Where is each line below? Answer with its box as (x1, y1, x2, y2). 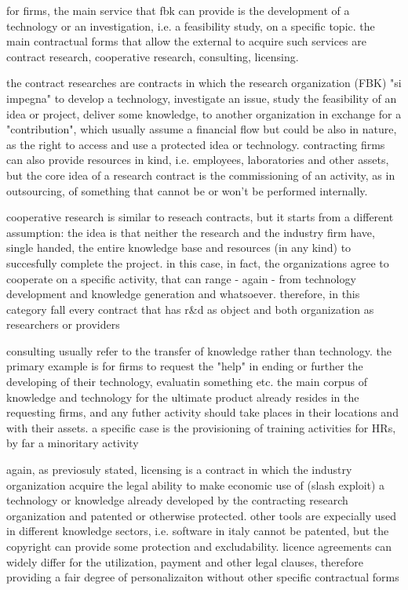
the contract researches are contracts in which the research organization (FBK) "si (6, 75, 402, 91)
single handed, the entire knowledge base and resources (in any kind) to (6, 239, 352, 256)
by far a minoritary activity (6, 435, 139, 451)
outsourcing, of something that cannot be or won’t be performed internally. (6, 182, 368, 198)
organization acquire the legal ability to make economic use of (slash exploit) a (6, 476, 385, 493)
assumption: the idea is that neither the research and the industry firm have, (6, 224, 375, 240)
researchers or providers (6, 316, 120, 333)
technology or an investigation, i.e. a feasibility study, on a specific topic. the (6, 17, 375, 34)
